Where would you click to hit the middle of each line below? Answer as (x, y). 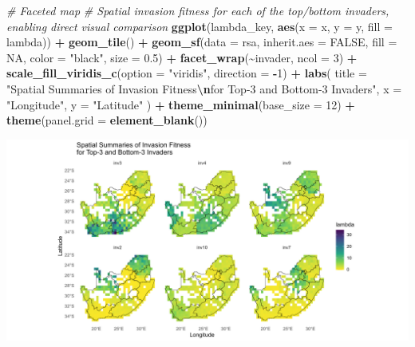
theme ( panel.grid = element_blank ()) (107, 120)
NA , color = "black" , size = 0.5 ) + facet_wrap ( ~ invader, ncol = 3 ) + (182, 57)
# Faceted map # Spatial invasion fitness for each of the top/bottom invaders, (198, 10)
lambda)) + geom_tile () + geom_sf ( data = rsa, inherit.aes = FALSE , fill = (202, 42)
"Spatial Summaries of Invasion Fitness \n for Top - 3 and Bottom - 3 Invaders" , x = (204, 88)
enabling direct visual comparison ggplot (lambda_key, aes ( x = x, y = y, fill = (200, 26)
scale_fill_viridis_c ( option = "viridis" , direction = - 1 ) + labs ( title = (187, 73)
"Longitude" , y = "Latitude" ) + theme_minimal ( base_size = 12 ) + (181, 104)
